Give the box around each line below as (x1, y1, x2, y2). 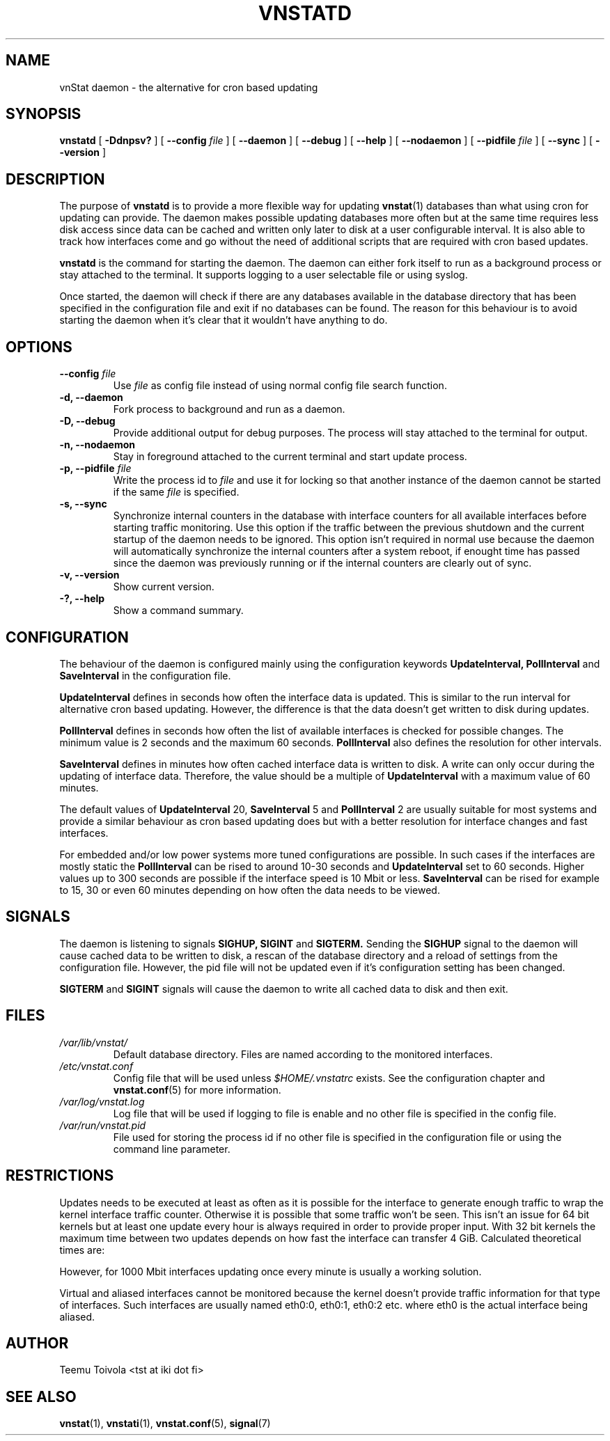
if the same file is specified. (113, 486, 240, 498)
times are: (59, 1243, 105, 1256)
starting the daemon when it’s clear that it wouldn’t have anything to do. (59, 314, 388, 326)
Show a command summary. (113, 604, 244, 617)
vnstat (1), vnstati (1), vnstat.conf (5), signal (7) (59, 1417, 271, 1430)
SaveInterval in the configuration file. (59, 669, 231, 682)
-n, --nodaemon (59, 439, 135, 451)
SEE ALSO (6, 1387, 77, 1405)
